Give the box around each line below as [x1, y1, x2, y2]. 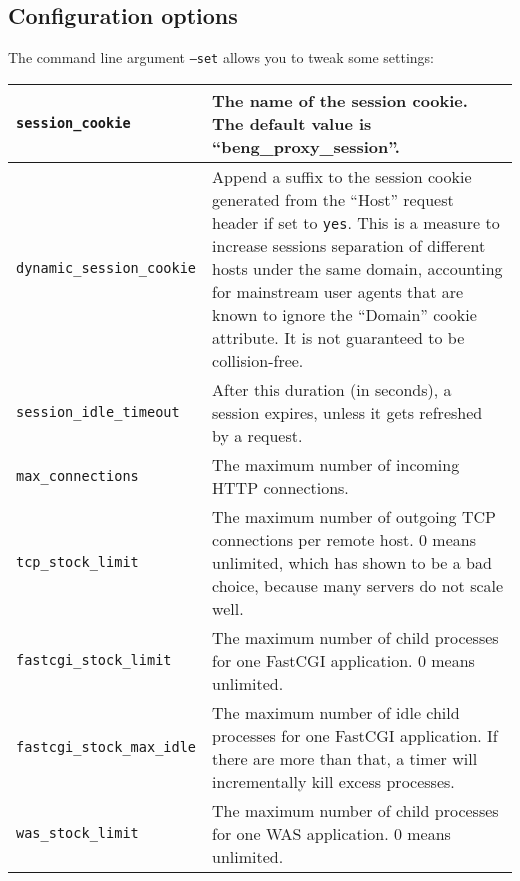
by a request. [212, 423, 303, 447]
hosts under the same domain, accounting [212, 256, 503, 280]
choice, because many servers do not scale [212, 573, 504, 597]
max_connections [16, 467, 139, 484]
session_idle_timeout [16, 404, 180, 421]
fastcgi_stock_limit [16, 652, 172, 669]
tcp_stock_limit [16, 554, 139, 571]
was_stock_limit [16, 825, 139, 842]
